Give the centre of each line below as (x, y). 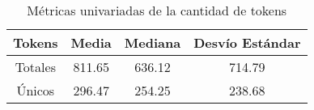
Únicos (36, 90)
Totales (35, 67)
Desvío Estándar (247, 42)
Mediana (153, 42)
